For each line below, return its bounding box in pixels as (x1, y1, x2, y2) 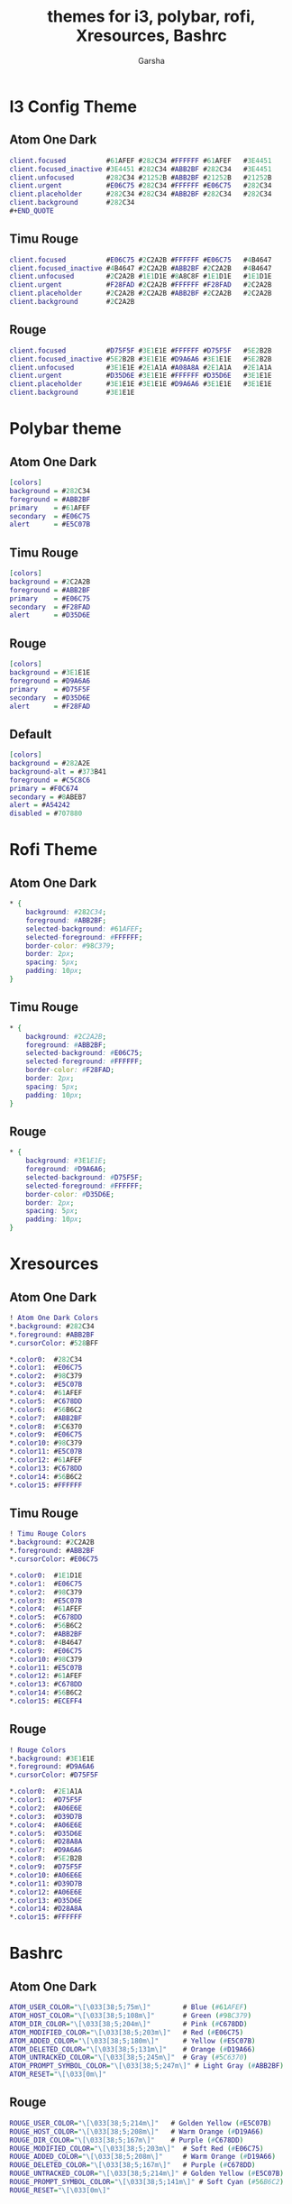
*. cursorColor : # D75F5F (9, 1770, 99, 1780)
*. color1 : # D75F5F (9, 1795, 83, 1805)
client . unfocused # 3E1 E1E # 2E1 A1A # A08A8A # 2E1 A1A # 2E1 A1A (9, 363, 272, 372)
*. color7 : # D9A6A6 (9, 1846, 83, 1855)
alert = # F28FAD (9, 702, 91, 711)
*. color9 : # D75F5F (9, 1862, 83, 1872)
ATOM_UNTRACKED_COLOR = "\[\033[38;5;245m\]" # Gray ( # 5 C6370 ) (9, 2053, 248, 2062)
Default (9, 726, 52, 741)
